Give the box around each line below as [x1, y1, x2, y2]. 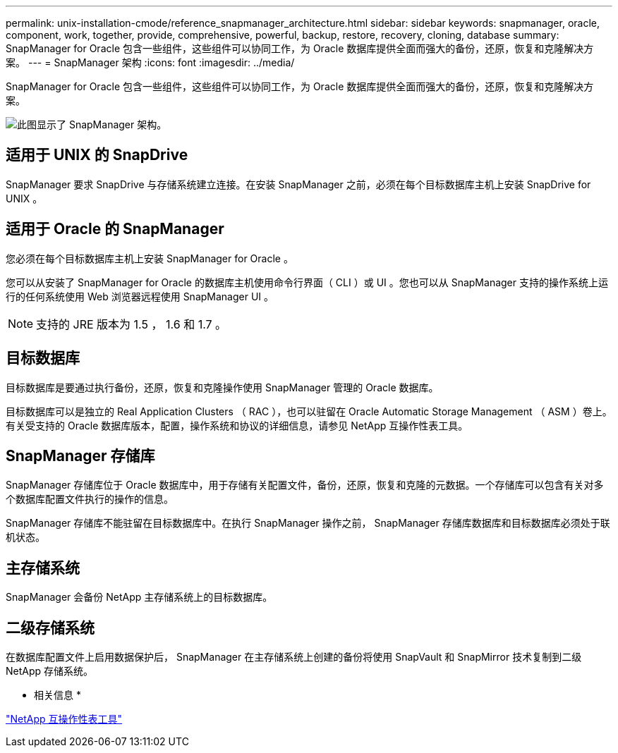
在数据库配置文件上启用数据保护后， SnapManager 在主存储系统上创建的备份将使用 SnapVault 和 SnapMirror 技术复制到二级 [6, 651, 582, 663]
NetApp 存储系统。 [6, 665, 94, 678]
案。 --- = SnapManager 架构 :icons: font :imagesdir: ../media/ [6, 56, 295, 68]
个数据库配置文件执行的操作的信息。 [6, 493, 174, 506]
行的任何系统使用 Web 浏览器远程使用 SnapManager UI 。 [6, 290, 274, 302]
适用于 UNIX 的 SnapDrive [6, 146, 188, 164]
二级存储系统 [6, 618, 95, 637]
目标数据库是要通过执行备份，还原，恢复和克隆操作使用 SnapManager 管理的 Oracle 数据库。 [6, 381, 439, 393]
